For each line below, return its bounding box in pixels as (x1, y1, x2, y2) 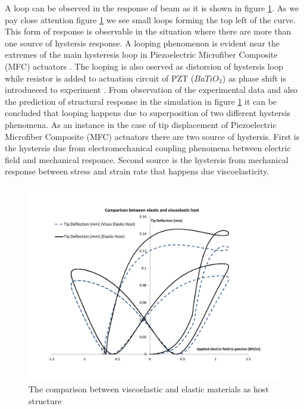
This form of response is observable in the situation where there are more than (5, 25, 292, 38)
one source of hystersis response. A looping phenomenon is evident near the (5, 36, 280, 49)
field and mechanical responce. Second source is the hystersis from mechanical (5, 153, 289, 166)
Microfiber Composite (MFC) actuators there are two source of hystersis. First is (5, 130, 300, 142)
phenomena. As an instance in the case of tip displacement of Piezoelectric (5, 118, 277, 130)
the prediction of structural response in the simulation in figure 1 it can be (5, 95, 277, 107)
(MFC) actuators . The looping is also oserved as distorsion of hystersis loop (5, 60, 283, 72)
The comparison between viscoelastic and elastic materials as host (29, 383, 269, 395)
